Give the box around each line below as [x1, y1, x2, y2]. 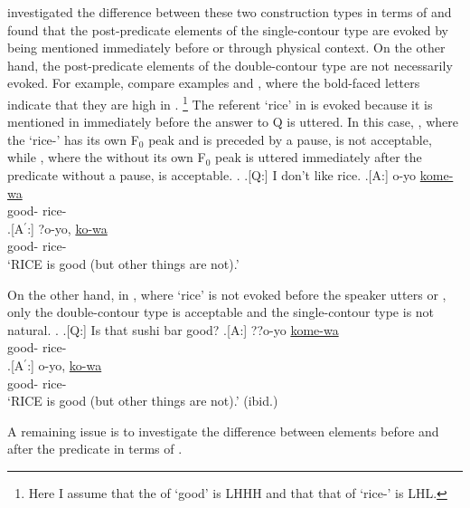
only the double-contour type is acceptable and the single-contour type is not [7, 302, 435, 321]
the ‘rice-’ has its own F [7, 129, 139, 149]
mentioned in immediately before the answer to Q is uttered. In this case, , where [7, 112, 458, 131]
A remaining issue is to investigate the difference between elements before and [7, 421, 439, 440]
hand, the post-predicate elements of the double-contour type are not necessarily [7, 55, 453, 74]
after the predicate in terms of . [7, 439, 183, 458]
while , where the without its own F [7, 148, 206, 167]
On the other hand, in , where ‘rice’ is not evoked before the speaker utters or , [7, 284, 446, 303]
